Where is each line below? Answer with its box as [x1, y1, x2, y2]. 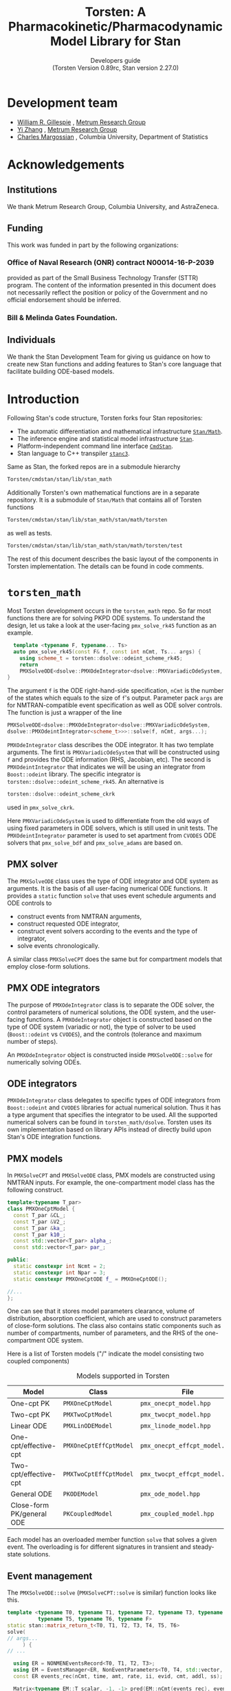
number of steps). [7, 1037, 58, 1045]
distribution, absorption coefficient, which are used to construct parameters [7, 1314, 222, 1323]
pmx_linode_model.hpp [140, 1422, 211, 1430]
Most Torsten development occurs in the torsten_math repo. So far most [7, 606, 212, 615]
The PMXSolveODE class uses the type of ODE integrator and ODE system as [7, 877, 219, 885]
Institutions [7, 184, 57, 196]
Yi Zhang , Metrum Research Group [16, 125, 118, 133]
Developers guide [90, 56, 141, 64]
